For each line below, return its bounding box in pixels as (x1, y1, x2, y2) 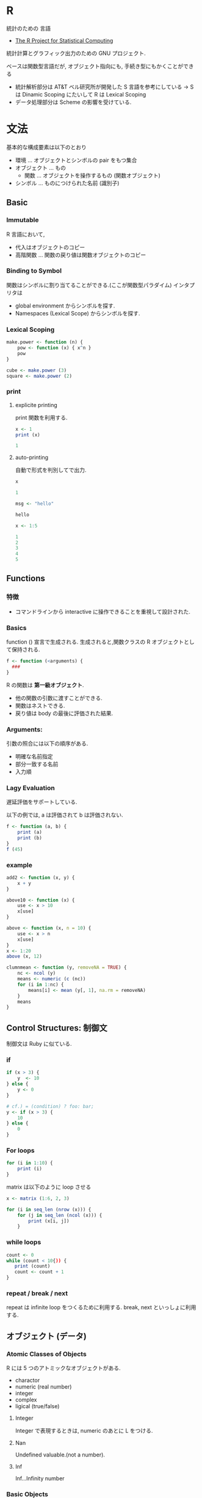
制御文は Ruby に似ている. (6, 1040, 72, 1048)
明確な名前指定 (15, 752, 53, 760)
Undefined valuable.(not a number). (15, 1451, 106, 1458)
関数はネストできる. (15, 702, 65, 709)
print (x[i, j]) (28, 1217, 70, 1224)
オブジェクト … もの (15, 164, 66, 171)
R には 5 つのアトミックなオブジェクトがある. (6, 1364, 121, 1372)
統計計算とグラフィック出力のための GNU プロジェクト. (6, 50, 146, 57)
